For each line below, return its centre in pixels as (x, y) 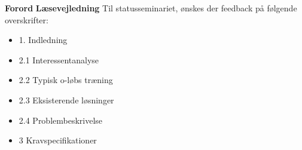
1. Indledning (43, 40)
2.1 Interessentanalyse (59, 59)
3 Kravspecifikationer (58, 140)
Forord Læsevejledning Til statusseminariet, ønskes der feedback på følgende (151, 8)
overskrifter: (27, 19)
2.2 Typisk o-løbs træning (66, 80)
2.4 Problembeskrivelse (61, 120)
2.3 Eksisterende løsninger (66, 100)
